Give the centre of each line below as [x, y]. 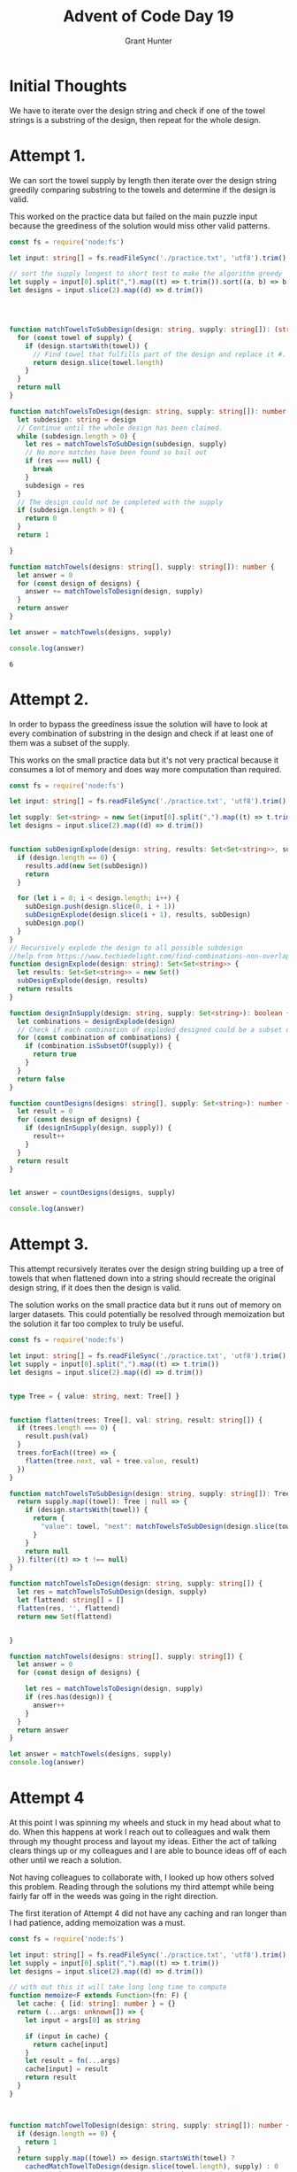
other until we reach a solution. [65, 1860]
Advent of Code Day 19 [148, 16]
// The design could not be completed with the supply [120, 502]
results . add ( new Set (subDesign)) [87, 865]
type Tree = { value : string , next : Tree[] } [94, 1396]
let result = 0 [45, 1112]
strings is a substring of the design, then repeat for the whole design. [135, 120]
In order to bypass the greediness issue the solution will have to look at [138, 724]
